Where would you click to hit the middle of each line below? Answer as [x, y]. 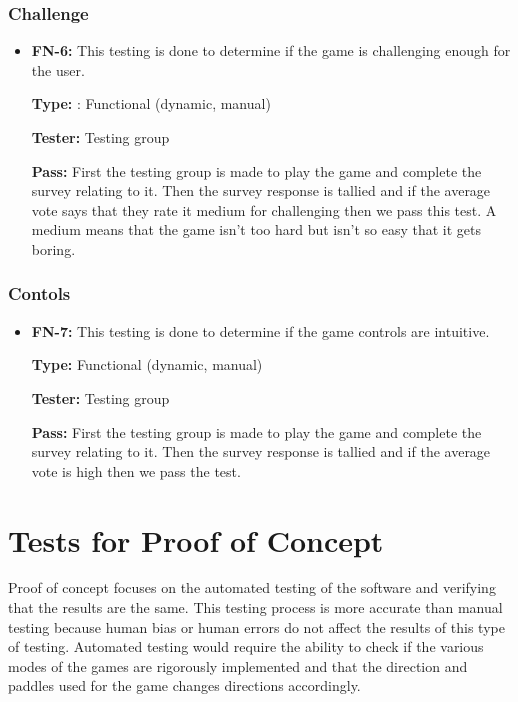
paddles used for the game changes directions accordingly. [184, 685]
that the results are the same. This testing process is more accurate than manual [255, 607]
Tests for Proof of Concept [196, 539]
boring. [53, 248]
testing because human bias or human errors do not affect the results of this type [256, 626]
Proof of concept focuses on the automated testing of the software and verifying [252, 587]
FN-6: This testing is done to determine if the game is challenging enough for [271, 50]
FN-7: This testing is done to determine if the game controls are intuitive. [260, 330]
